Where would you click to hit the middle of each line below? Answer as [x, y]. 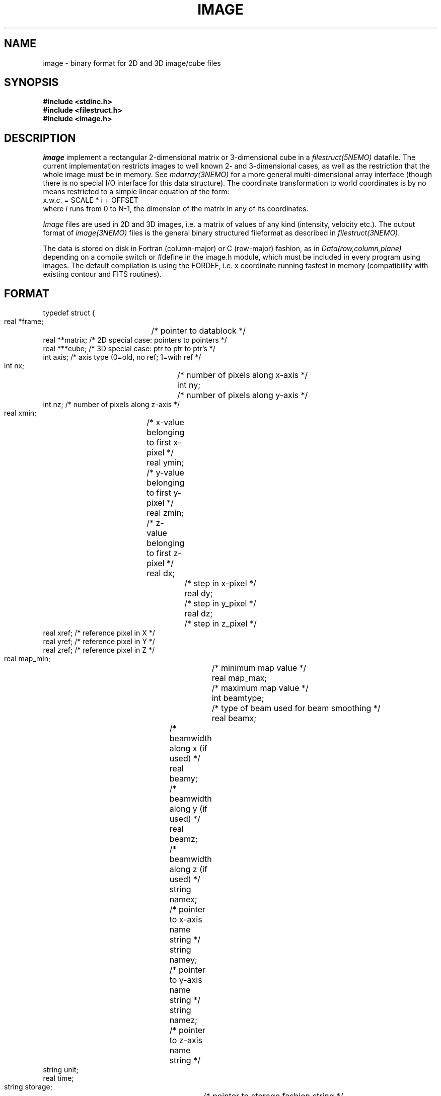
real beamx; [234, 718]
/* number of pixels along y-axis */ [243, 395]
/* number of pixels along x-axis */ [243, 375]
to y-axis [186, 980]
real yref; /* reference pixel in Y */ [99, 642]
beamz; [183, 839]
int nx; [14, 366]
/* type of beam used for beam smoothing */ [296, 708]
